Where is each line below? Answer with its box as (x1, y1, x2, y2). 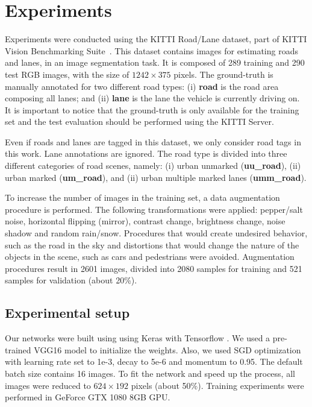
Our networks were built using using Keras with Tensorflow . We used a (5, 332, 270, 344)
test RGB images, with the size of (5, 68, 129, 80)
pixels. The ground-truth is (173, 68, 273, 80)
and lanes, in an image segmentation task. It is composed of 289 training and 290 (5, 56, 305, 69)
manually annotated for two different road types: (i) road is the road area (5, 80, 279, 92)
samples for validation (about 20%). (5, 274, 137, 286)
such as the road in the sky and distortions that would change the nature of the (5, 238, 299, 251)
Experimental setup (5, 303, 130, 322)
